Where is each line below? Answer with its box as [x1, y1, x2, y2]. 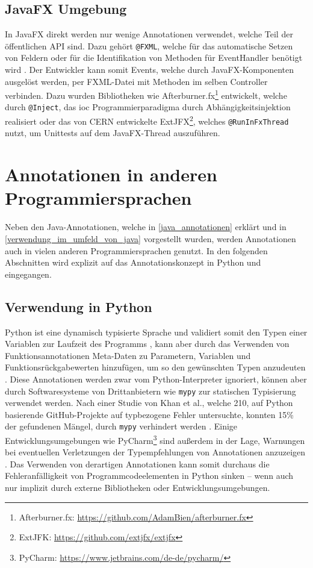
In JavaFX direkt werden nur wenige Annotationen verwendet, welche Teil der [5, 28, 293, 40]
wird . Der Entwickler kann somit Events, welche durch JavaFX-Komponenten [5, 63, 294, 76]
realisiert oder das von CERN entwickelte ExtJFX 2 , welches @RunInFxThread [5, 113, 289, 127]
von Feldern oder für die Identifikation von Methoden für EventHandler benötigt [5, 51, 303, 64]
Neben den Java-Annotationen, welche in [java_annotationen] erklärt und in [5, 220, 287, 233]
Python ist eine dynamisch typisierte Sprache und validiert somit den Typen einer [5, 325, 308, 338]
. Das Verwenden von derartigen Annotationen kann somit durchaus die [5, 457, 270, 470]
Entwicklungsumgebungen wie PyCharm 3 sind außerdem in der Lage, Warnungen [5, 432, 305, 446]
